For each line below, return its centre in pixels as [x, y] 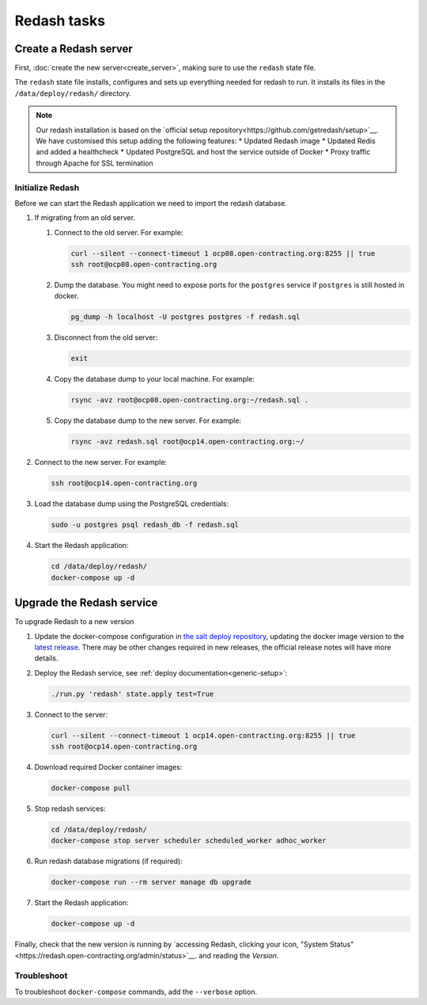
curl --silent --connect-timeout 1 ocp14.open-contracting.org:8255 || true [203, 735]
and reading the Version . [239, 955]
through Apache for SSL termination [94, 163]
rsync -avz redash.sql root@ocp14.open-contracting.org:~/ [187, 442]
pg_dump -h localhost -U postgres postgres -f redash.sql [185, 317]
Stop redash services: [70, 809]
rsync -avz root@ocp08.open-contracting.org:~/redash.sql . [190, 400]
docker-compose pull [91, 788]
